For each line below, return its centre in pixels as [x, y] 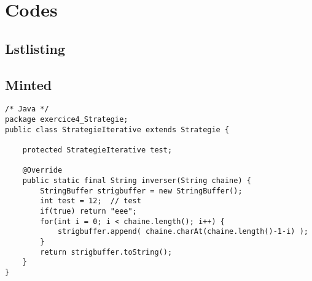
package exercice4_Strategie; [67, 120]
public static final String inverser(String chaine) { [137, 180]
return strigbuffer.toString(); [106, 252]
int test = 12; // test [91, 201]
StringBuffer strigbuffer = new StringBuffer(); [141, 191]
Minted [29, 84]
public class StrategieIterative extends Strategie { [117, 129]
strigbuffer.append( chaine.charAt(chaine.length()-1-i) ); [183, 232]
